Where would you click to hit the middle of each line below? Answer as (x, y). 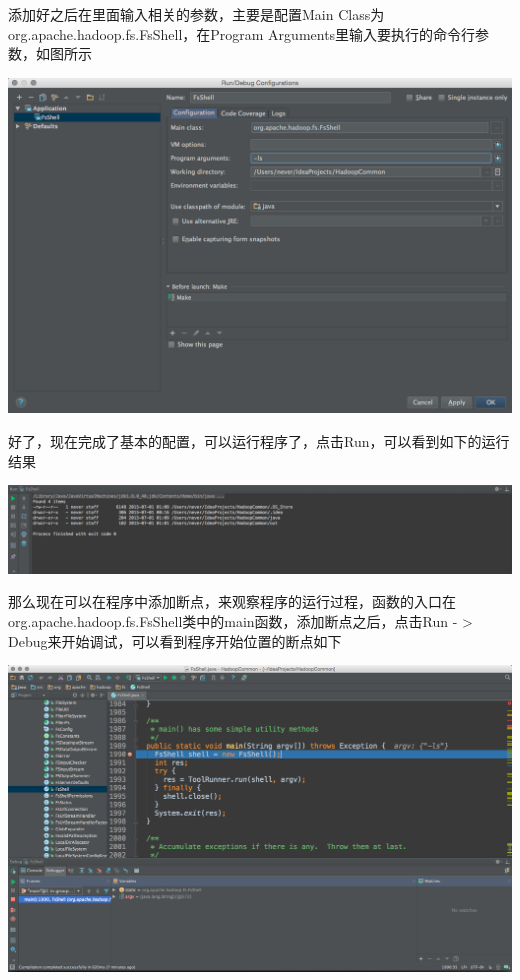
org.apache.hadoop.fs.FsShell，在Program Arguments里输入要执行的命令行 (242, 33)
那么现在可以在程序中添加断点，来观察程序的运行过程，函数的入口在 (232, 601)
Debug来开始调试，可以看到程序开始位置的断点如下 (175, 640)
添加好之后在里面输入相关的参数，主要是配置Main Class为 (196, 14)
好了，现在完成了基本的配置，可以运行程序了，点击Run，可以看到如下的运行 (259, 441)
